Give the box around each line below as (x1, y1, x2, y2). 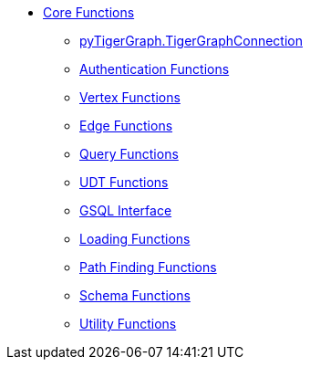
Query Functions (79, 146, 179, 162)
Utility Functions (79, 316, 177, 331)
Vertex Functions (79, 89, 181, 105)
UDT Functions (79, 174, 169, 190)
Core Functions (43, 5, 135, 20)
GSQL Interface (79, 203, 172, 218)
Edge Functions (79, 118, 173, 133)
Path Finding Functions (79, 259, 217, 275)
